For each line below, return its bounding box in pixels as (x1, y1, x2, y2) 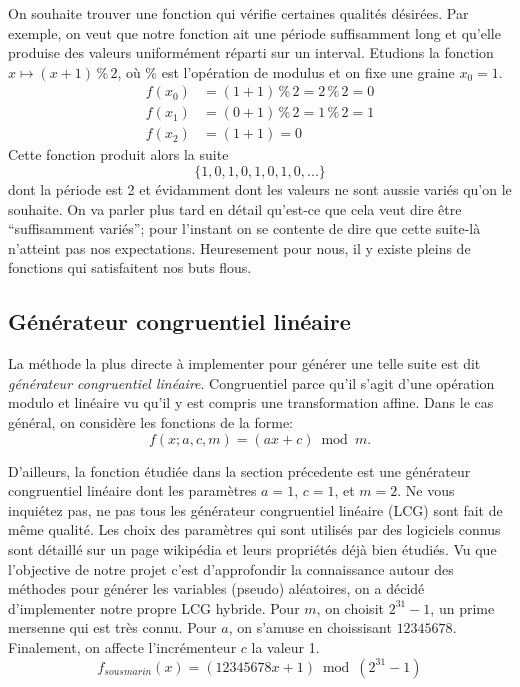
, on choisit (316, 597, 384, 618)
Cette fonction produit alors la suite (8, 144, 229, 165)
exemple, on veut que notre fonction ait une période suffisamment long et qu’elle (8, 22, 501, 43)
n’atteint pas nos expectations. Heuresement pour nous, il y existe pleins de (8, 237, 471, 258)
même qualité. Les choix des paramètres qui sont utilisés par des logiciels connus (8, 519, 501, 540)
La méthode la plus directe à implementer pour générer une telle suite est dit (8, 353, 481, 374)
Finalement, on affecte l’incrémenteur (8, 636, 237, 657)
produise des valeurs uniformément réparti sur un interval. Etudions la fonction (8, 42, 494, 63)
